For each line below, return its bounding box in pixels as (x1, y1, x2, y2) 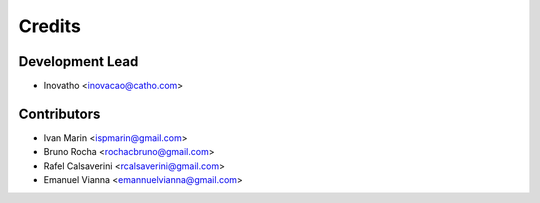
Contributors (18, 105, 101, 122)
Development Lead (18, 53, 139, 70)
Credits (18, 15, 82, 37)
